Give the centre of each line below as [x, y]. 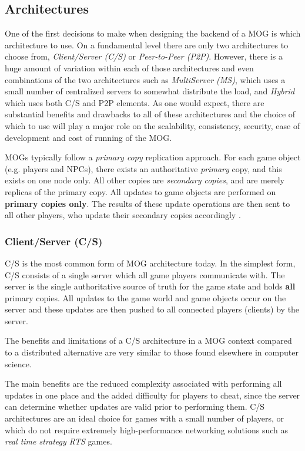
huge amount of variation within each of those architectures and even [129, 68]
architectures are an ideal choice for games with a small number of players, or [144, 418]
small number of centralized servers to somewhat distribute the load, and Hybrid [150, 91]
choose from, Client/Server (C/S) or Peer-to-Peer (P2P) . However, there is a [144, 56]
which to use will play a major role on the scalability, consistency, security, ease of [152, 125]
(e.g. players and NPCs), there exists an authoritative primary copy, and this [143, 168]
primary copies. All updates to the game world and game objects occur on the [145, 297]
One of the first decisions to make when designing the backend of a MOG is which [153, 33]
